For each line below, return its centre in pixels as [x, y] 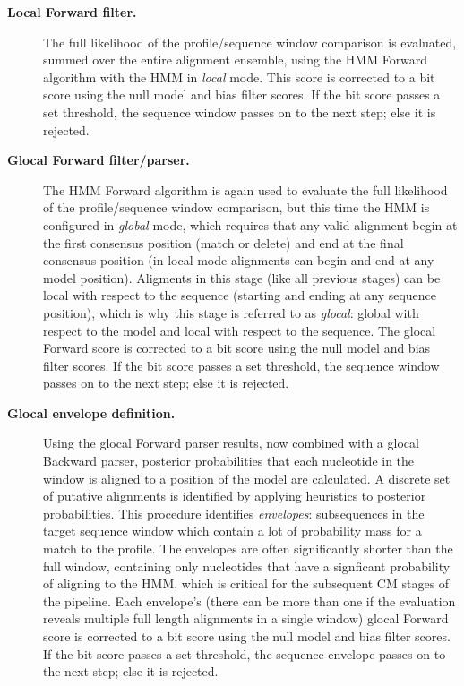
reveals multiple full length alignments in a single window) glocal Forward [246, 618]
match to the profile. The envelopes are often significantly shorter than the [248, 549]
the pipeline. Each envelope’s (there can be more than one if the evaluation [249, 600]
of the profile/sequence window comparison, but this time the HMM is [236, 207]
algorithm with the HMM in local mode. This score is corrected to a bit [239, 77]
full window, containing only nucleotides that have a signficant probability [247, 566]
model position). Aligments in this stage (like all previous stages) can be [242, 277]
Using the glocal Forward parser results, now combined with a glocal [231, 443]
